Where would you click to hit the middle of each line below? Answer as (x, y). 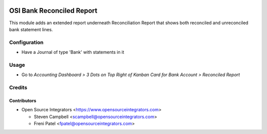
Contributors (23, 100)
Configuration (26, 42)
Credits (18, 88)
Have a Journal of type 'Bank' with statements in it (73, 52)
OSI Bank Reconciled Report (53, 11)
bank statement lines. (31, 29)
